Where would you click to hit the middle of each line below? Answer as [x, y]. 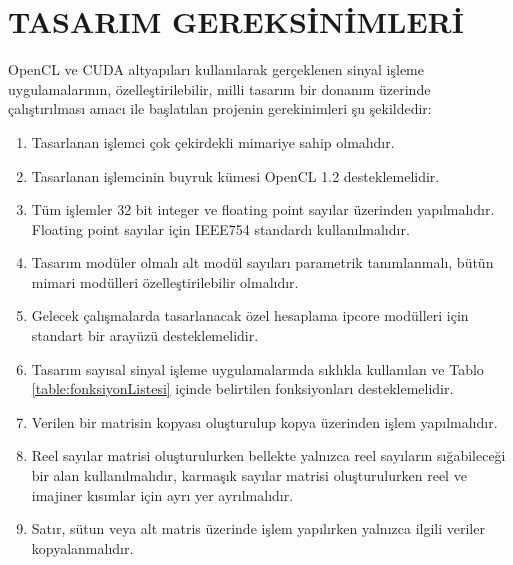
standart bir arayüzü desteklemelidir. [145, 335]
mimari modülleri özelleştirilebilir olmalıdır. [165, 281]
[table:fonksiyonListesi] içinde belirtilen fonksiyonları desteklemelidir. [242, 388]
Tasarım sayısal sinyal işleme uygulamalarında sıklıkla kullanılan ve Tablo [257, 368]
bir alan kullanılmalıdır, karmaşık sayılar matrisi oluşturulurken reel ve [249, 475]
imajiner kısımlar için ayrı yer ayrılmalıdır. [162, 494]
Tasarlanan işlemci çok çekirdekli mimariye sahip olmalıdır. [213, 141]
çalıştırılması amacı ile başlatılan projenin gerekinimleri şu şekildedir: [220, 108]
